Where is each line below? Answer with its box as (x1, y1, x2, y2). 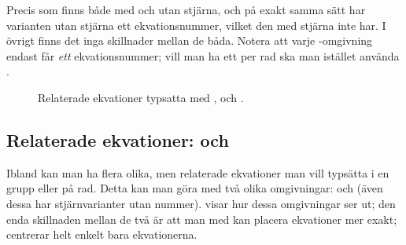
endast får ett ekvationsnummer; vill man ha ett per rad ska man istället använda (6, 47, 400, 64)
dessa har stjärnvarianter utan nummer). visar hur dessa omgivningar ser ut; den (6, 195, 396, 211)
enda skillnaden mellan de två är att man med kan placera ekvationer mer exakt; (6, 210, 397, 227)
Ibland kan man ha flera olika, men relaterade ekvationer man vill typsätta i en (6, 164, 389, 181)
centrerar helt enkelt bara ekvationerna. (6, 226, 197, 243)
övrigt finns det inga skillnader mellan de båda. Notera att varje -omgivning (6, 32, 373, 49)
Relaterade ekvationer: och (6, 127, 229, 152)
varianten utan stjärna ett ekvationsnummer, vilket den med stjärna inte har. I (6, 16, 386, 33)
